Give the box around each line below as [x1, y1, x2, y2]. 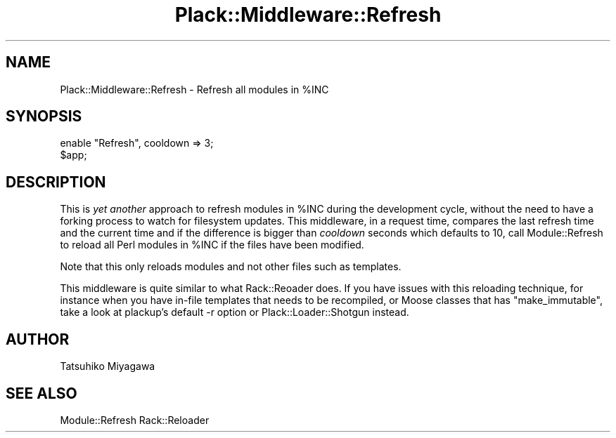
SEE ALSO [6, 384, 77, 402]
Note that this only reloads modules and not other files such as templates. [60, 260, 402, 273]
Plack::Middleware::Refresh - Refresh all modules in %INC [60, 83, 329, 95]
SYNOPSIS [6, 107, 82, 126]
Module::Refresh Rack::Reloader [60, 413, 210, 426]
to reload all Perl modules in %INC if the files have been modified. [60, 239, 364, 251]
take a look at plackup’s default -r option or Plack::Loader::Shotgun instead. [60, 306, 409, 319]
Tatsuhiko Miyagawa [60, 360, 155, 373]
